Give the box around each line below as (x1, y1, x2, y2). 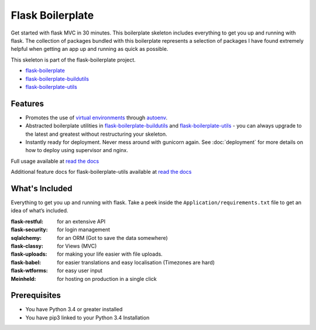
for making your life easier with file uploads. (57, 250, 163, 257)
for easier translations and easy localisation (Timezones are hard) (57, 259, 215, 266)
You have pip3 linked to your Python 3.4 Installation (25, 314, 150, 321)
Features (11, 98, 44, 108)
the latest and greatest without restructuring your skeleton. (25, 130, 167, 137)
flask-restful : (11, 218, 44, 225)
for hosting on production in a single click (57, 275, 157, 282)
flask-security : (11, 226, 48, 233)
